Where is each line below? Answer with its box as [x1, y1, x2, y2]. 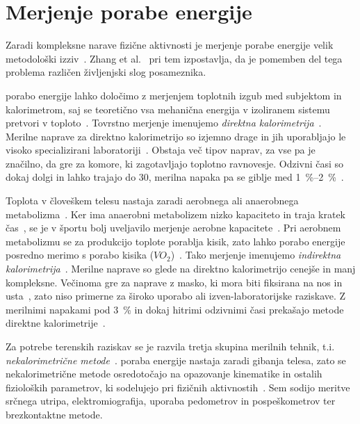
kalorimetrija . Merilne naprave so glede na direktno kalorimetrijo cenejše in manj [6, 261, 356, 276]
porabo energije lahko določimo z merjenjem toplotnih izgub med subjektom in [6, 88, 342, 102]
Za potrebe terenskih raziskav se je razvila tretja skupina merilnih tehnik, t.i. [6, 339, 335, 353]
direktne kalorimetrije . [6, 316, 106, 330]
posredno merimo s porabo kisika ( [6, 247, 154, 262]
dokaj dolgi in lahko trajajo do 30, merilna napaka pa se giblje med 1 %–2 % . [6, 170, 344, 184]
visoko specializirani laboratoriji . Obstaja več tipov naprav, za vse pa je [6, 142, 316, 157]
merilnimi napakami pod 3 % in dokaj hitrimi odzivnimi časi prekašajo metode [6, 302, 344, 316]
